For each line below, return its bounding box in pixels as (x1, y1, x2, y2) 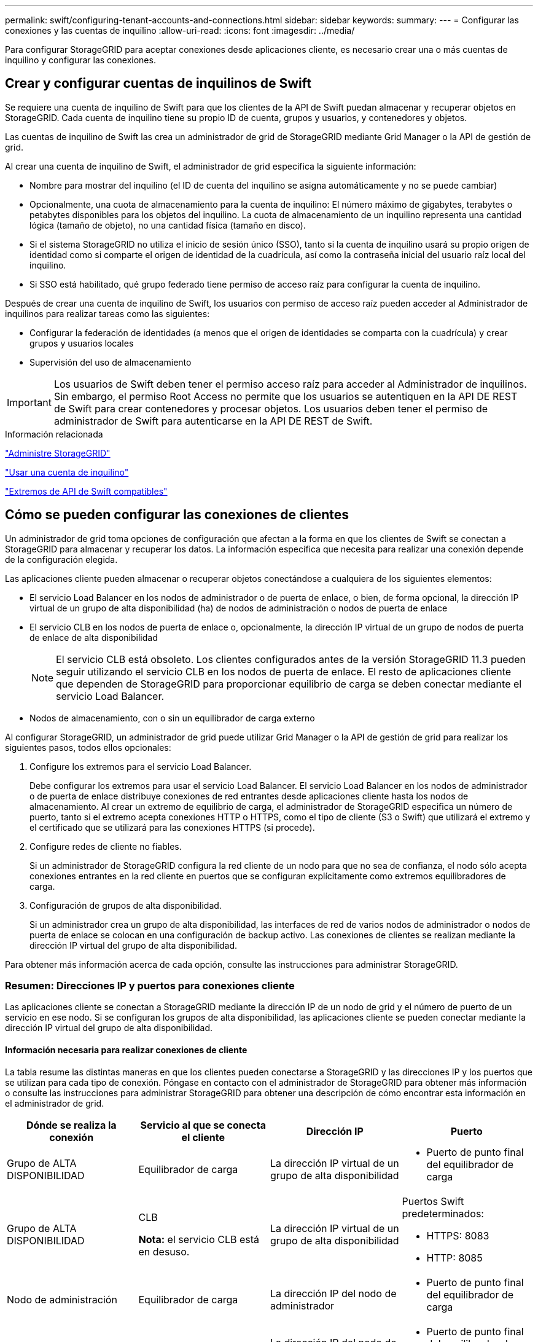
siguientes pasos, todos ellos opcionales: (5, 742, 171, 753)
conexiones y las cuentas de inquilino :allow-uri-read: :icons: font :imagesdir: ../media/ (5, 25, 355, 36)
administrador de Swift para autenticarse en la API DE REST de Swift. (53, 414, 373, 427)
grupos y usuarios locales (29, 337, 134, 348)
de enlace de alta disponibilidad (29, 632, 158, 643)
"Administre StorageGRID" (5, 447, 111, 458)
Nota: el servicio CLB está (138, 1233, 260, 1246)
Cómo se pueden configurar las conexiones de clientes (5, 507, 349, 523)
